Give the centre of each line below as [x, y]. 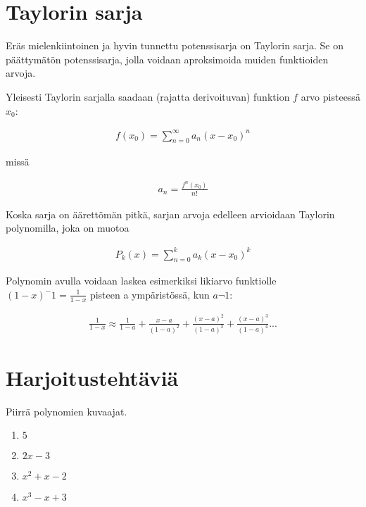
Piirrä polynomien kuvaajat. [67, 411]
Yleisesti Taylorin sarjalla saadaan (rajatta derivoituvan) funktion [148, 96]
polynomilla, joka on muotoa [68, 228]
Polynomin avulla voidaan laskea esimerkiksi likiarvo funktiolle [141, 281]
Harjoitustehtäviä [92, 377]
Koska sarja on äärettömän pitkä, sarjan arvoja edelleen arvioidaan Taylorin [170, 214]
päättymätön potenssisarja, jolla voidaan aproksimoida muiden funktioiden [167, 59]
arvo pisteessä [330, 96]
